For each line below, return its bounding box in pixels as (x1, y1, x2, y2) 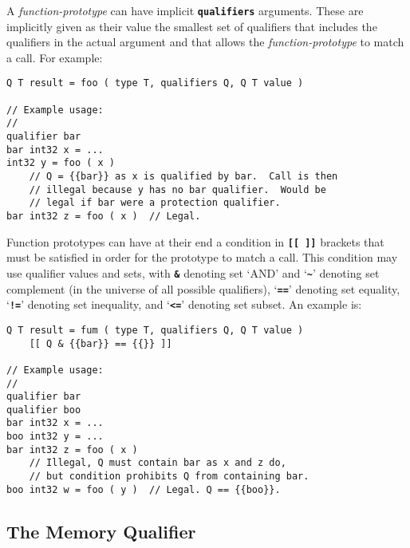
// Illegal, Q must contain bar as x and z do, (29, 457, 286, 469)
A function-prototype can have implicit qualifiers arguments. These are (6, 2, 364, 18)
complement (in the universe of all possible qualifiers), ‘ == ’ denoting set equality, (6, 280, 400, 297)
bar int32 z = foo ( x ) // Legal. (6, 211, 201, 222)
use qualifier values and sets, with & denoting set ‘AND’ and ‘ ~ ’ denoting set (6, 264, 380, 281)
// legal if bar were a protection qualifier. (29, 197, 281, 209)
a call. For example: (6, 49, 103, 65)
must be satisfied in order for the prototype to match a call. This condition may (6, 249, 398, 266)
